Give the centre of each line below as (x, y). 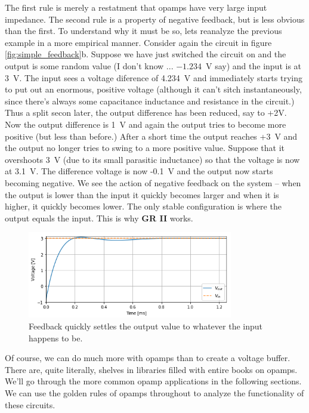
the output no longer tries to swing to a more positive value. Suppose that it (145, 148)
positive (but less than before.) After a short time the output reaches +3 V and (151, 136)
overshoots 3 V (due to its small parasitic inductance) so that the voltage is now (152, 159)
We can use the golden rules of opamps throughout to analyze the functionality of (154, 392)
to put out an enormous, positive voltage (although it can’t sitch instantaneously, (153, 89)
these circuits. (30, 404)
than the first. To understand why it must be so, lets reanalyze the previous (143, 31)
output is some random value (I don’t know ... (89, 65)
